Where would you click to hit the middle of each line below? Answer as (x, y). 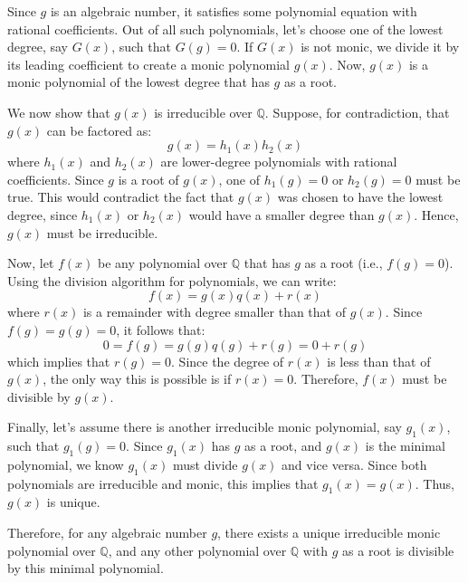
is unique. (73, 502)
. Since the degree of (228, 361)
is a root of (148, 179)
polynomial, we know (66, 464)
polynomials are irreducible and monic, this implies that (163, 483)
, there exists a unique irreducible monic (329, 533)
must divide (205, 464)
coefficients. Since (56, 179)
